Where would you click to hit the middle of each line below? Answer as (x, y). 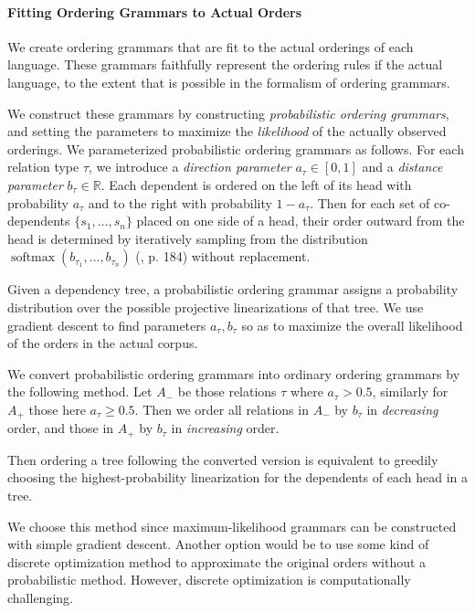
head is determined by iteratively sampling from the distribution (188, 238)
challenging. (40, 597)
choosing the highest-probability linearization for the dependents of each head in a (237, 477)
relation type (43, 167)
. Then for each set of (370, 202)
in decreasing (402, 409)
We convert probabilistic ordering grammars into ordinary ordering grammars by (234, 373)
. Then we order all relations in (222, 409)
